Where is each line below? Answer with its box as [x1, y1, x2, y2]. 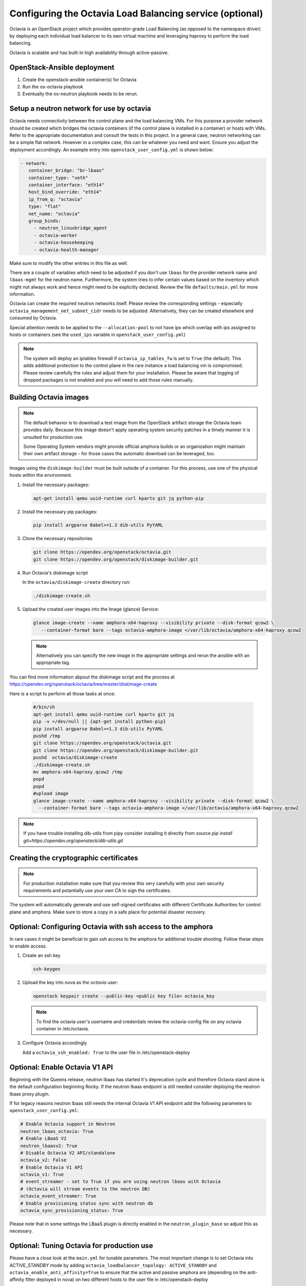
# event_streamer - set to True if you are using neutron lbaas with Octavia [20, 1178, 221, 1185]
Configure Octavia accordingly [22, 1040, 87, 1046]
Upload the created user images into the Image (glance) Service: [22, 606, 159, 612]
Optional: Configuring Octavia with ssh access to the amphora [9, 922, 213, 931]
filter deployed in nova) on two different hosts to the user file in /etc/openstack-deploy [25, 1276, 208, 1283]
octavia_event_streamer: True [20, 1193, 97, 1199]
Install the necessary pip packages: [22, 508, 98, 514]
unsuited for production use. [23, 434, 84, 440]
